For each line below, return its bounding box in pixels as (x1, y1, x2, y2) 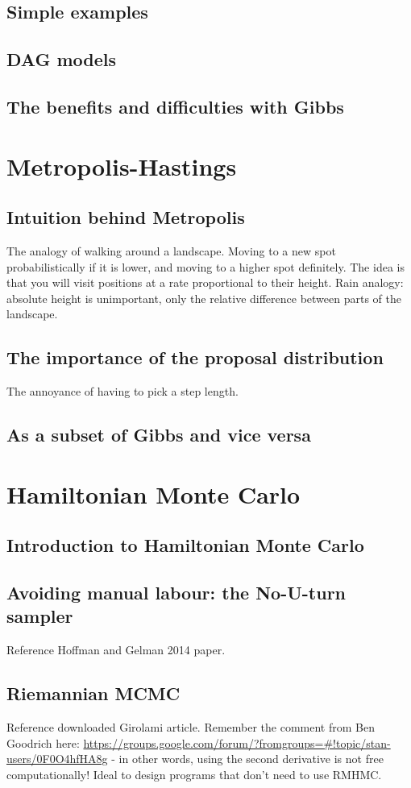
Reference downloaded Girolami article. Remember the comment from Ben (6, 719, 375, 736)
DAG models (6, 47, 117, 72)
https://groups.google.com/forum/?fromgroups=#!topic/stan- (83, 734, 391, 751)
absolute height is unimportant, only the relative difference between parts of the (6, 289, 401, 306)
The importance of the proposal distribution (6, 345, 384, 370)
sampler (6, 603, 73, 628)
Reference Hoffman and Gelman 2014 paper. (6, 641, 226, 658)
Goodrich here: (6, 734, 80, 751)
